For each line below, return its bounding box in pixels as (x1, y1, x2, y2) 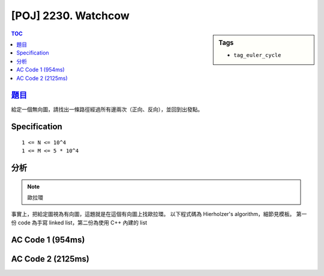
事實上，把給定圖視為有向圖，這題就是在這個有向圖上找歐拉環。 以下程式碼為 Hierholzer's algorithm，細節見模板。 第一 (11, 211, 307, 218)
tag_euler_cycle (233, 52, 281, 58)
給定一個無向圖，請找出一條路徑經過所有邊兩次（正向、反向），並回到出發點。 (11, 106, 203, 113)
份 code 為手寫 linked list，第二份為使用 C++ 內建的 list (11, 219, 148, 226)
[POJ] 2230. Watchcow (11, 9, 130, 22)
